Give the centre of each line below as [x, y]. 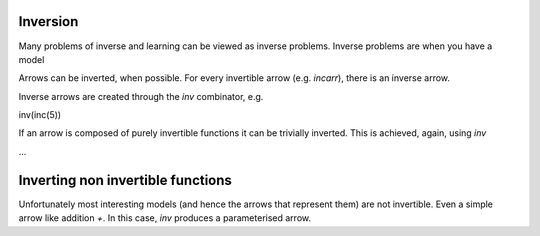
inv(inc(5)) [40, 115]
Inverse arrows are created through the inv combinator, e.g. [141, 96]
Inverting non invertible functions [125, 180]
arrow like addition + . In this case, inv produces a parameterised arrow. [165, 218]
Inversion [48, 21]
